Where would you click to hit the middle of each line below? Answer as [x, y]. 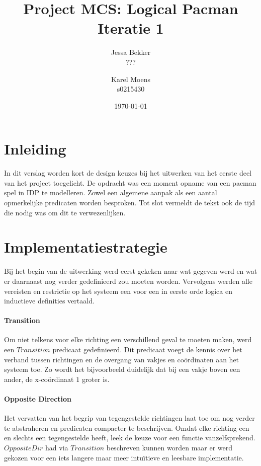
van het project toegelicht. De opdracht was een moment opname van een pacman [130, 182]
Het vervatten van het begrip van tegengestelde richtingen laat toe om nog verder [129, 418]
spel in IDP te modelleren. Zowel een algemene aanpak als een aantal [111, 192]
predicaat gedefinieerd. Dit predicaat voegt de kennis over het [147, 349]
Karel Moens [131, 79]
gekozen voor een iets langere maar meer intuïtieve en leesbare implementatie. [124, 457]
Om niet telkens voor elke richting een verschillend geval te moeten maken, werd [128, 339]
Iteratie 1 [131, 28]
